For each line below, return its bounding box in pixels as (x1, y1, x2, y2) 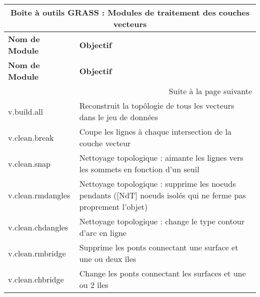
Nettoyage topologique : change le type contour (79, 215, 244, 227)
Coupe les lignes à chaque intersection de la (79, 126, 231, 137)
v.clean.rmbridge (8, 247, 66, 259)
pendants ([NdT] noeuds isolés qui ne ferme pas (79, 189, 246, 201)
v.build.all (8, 105, 43, 117)
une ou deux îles (79, 253, 136, 264)
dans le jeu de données (79, 111, 158, 123)
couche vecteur (79, 137, 131, 149)
